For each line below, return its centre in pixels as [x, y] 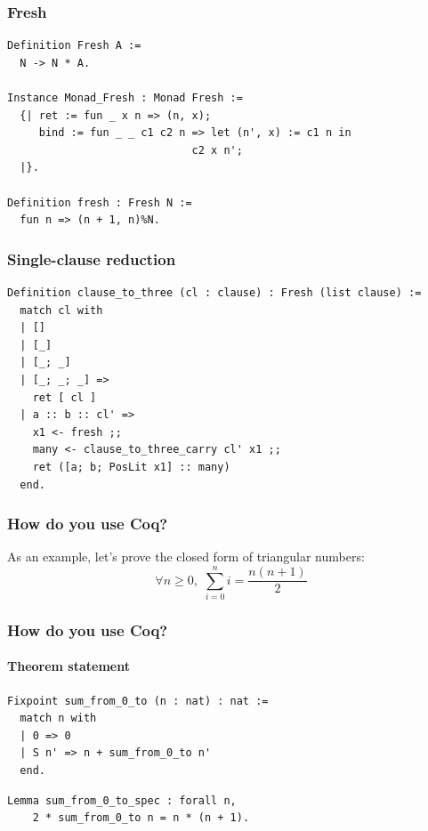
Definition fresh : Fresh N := [100, 202]
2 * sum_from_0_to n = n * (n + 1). [141, 818]
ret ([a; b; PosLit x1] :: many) [131, 467]
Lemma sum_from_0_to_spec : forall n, [122, 800]
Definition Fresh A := [74, 46]
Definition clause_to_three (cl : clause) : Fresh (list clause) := [214, 292]
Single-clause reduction [92, 258]
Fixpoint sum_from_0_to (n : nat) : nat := [138, 701]
